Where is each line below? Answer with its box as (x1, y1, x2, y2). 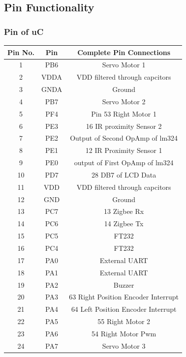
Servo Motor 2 (102, 96, 146, 106)
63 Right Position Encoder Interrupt (69, 292, 179, 302)
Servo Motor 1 (102, 59, 146, 70)
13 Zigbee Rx (104, 206, 144, 216)
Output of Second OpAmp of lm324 (70, 133, 178, 143)
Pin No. (7, 47, 34, 57)
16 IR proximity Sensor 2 (86, 120, 162, 131)
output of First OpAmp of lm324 (74, 157, 174, 168)
